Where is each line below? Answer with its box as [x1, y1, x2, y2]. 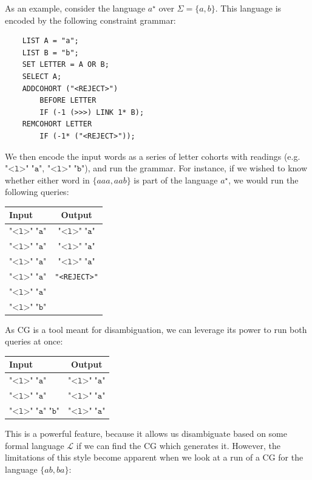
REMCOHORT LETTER [22, 120, 92, 129]
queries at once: [5, 335, 63, 348]
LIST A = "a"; [22, 36, 79, 46]
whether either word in [5, 173, 90, 186]
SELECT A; [22, 72, 62, 81]
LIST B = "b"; [22, 48, 79, 57]
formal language [5, 439, 64, 451]
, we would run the [228, 173, 299, 186]
